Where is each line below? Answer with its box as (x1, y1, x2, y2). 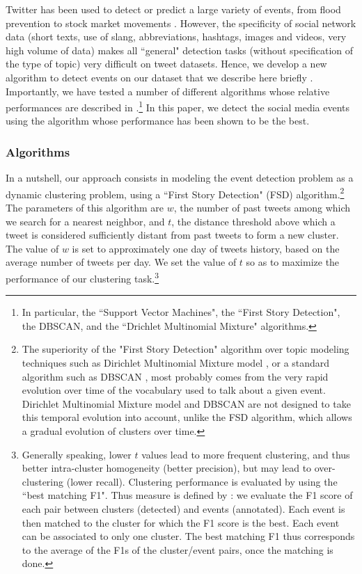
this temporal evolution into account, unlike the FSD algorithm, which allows (22, 410, 352, 424)
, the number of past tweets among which (173, 200, 351, 215)
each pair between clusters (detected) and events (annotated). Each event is (22, 502, 345, 516)
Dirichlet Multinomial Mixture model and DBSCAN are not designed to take (22, 396, 351, 410)
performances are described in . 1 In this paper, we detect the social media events (6, 98, 350, 114)
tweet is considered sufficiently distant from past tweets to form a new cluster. (6, 228, 339, 242)
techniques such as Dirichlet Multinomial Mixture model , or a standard (22, 356, 330, 370)
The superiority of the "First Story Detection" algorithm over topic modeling (22, 342, 349, 356)
